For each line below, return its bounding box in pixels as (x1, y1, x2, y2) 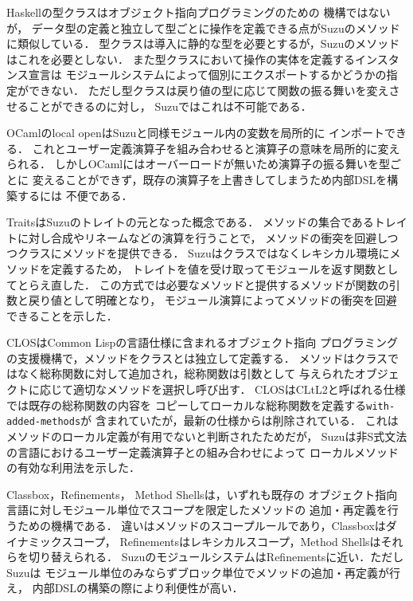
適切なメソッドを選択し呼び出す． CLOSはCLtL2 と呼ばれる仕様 (72, 381, 406, 398)
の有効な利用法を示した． (6, 459, 140, 476)
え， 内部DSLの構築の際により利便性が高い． (6, 579, 244, 596)
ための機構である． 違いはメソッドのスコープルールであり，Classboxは (17, 517, 386, 533)
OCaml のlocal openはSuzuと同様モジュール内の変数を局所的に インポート (6, 124, 385, 141)
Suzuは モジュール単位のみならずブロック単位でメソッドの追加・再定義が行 (6, 564, 400, 580)
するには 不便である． (17, 187, 133, 203)
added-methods (6, 416, 81, 428)
